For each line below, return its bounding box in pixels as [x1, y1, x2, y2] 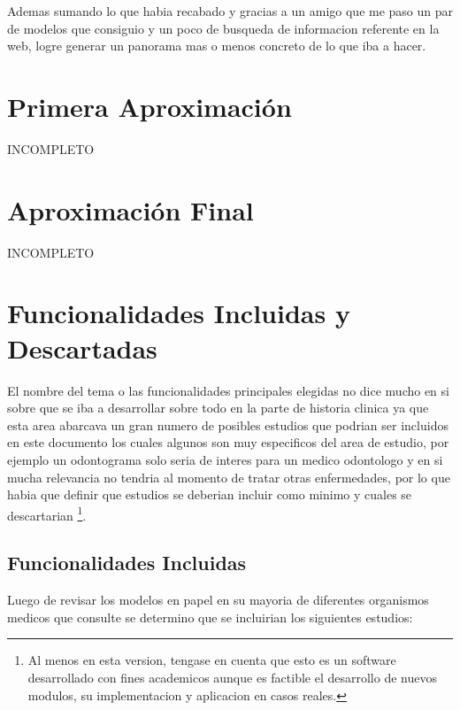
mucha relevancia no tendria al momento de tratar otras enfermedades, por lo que [7, 467, 450, 486]
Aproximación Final [7, 191, 254, 228]
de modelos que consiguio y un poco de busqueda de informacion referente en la [7, 19, 440, 37]
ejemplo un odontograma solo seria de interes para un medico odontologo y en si [7, 450, 443, 468]
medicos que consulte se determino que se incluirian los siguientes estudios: [7, 607, 413, 626]
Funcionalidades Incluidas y [7, 295, 350, 331]
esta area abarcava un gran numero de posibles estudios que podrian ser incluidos [7, 415, 448, 434]
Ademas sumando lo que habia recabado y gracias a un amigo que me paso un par [7, 2, 454, 19]
